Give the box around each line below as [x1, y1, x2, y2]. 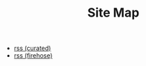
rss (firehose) [13, 51, 53, 60]
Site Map [87, 5, 140, 21]
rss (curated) [13, 44, 51, 53]
